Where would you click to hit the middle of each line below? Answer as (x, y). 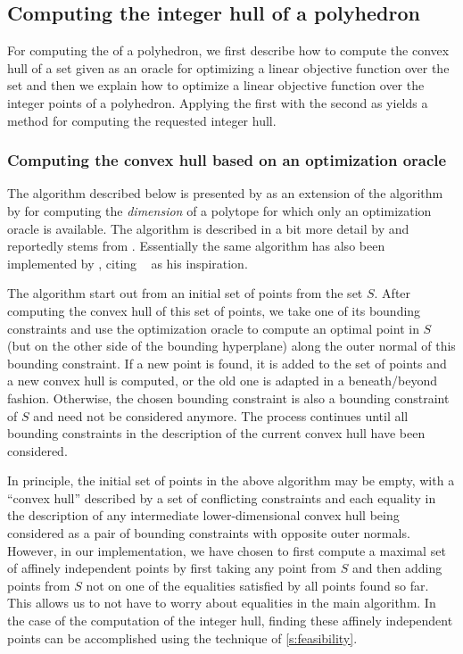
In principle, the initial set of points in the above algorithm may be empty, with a (231, 480)
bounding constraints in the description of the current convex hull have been (216, 433)
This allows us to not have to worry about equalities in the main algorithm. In (222, 603)
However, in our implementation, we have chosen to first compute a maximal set (227, 550)
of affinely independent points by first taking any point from (172, 568)
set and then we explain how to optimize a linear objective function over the (216, 85)
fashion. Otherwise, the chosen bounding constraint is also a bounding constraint (228, 397)
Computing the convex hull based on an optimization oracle (227, 160)
